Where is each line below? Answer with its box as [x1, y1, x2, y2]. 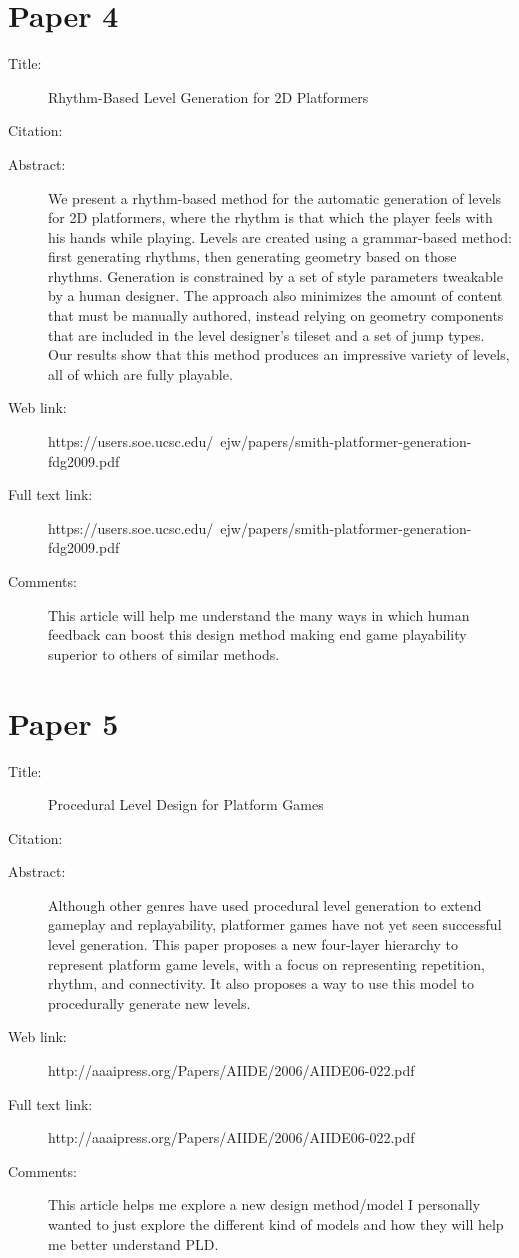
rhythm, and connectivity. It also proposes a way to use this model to [48, 973, 474, 994]
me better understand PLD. [48, 1233, 219, 1254]
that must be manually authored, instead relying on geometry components [48, 305, 504, 326]
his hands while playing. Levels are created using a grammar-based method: [48, 226, 512, 247]
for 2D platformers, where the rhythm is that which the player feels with [48, 207, 493, 228]
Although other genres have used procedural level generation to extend [48, 894, 482, 915]
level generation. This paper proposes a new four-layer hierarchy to [48, 934, 459, 955]
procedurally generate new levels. [48, 992, 251, 1013]
